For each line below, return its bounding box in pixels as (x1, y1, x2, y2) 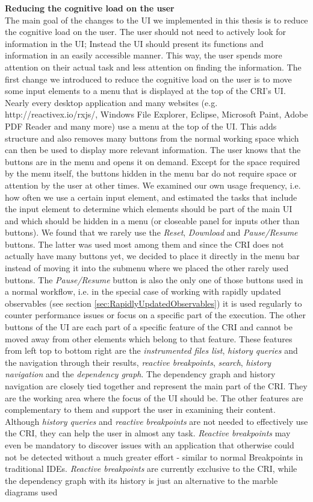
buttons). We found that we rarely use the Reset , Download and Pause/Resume (5, 226, 298, 239)
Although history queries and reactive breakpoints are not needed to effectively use (5, 415, 308, 427)
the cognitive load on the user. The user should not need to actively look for (5, 25, 287, 38)
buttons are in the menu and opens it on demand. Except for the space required (5, 155, 300, 168)
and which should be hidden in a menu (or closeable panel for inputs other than (5, 214, 300, 227)
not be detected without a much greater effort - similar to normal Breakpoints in (5, 450, 303, 463)
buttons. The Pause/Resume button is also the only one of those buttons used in (5, 273, 303, 286)
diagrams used (5, 486, 58, 498)
